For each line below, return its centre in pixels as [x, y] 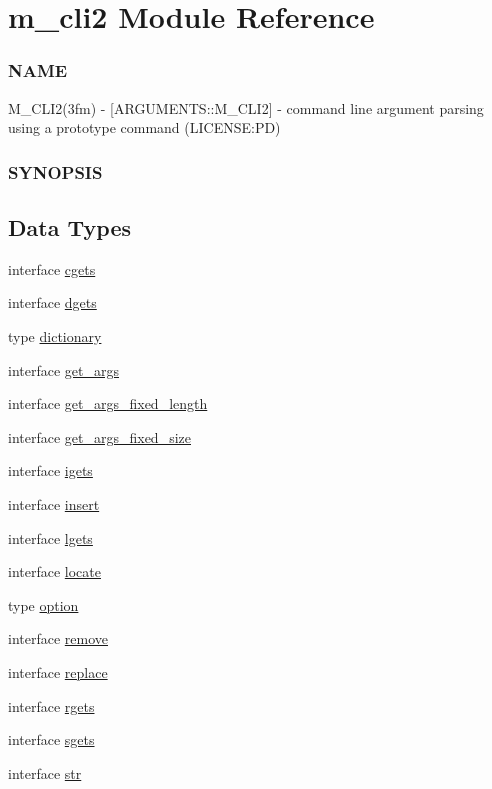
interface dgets [52, 302]
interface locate [54, 571]
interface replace [58, 671]
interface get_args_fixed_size [99, 436]
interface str [45, 772]
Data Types [69, 227]
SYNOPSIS [55, 171]
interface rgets [51, 705]
